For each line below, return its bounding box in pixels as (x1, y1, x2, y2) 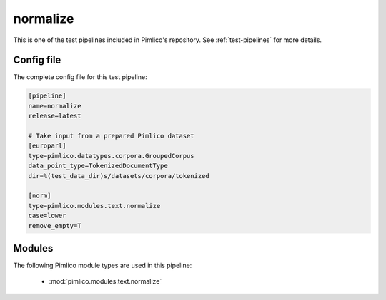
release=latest (28, 112, 81, 120)
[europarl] (28, 142, 66, 150)
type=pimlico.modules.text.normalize (28, 202, 161, 210)
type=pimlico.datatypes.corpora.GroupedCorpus (28, 152, 194, 160)
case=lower (28, 212, 66, 220)
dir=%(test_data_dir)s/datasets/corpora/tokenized (28, 172, 210, 180)
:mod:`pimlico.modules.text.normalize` (49, 277, 162, 286)
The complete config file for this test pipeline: (13, 73, 147, 81)
